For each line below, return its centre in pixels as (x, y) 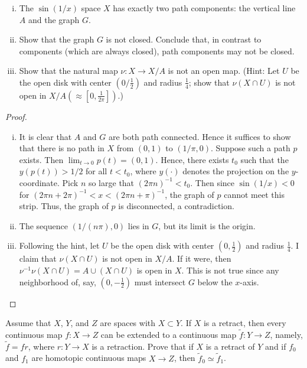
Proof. (16, 116)
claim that (38, 258)
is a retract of (230, 346)
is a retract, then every (245, 323)
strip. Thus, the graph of (64, 206)
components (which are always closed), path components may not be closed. (157, 51)
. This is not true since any (230, 270)
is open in (154, 270)
